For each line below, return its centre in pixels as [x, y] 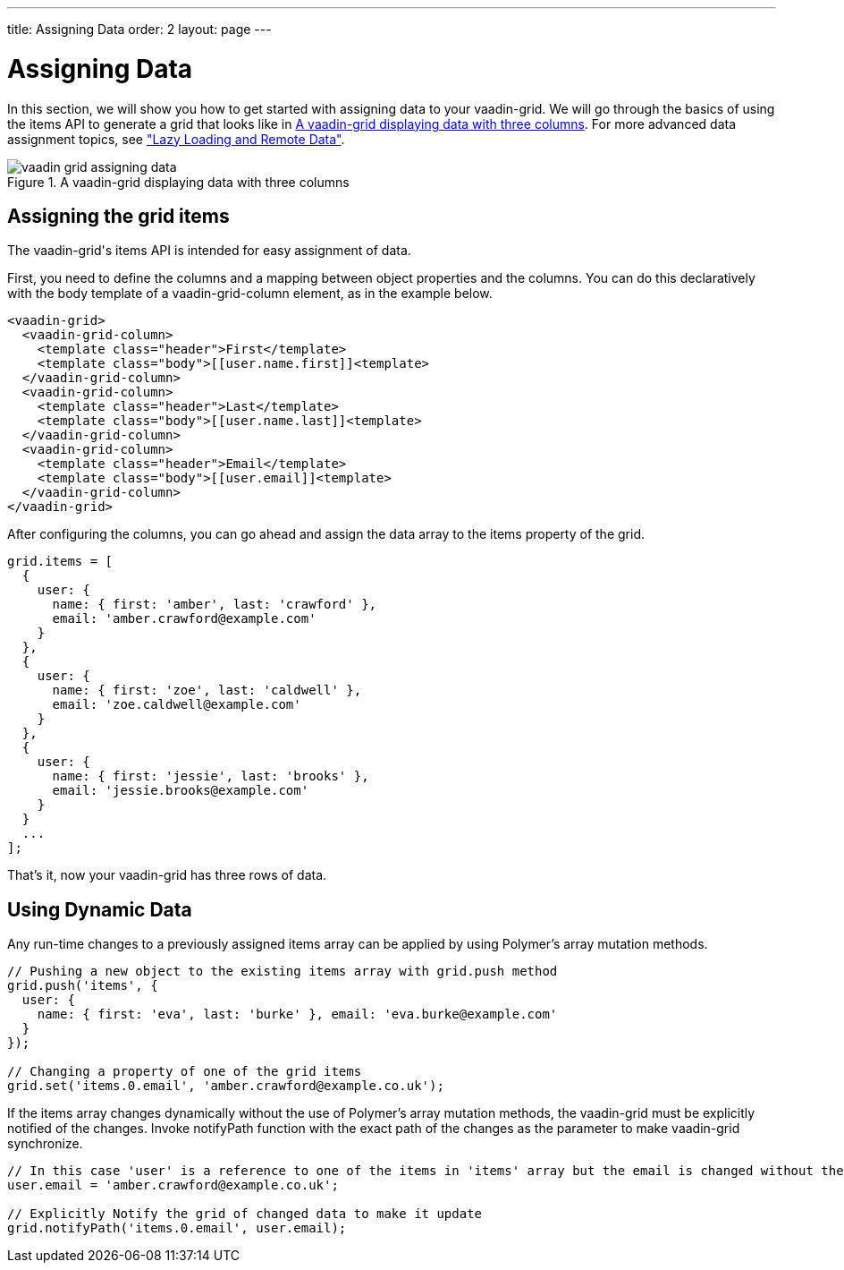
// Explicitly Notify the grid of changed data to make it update [245, 1214]
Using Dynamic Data [100, 909]
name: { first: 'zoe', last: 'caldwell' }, [207, 690]
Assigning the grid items [118, 216]
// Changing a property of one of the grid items [185, 1072]
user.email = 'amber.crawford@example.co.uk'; [173, 1185]
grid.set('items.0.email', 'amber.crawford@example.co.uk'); [226, 1086]
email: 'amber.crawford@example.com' [184, 619]
